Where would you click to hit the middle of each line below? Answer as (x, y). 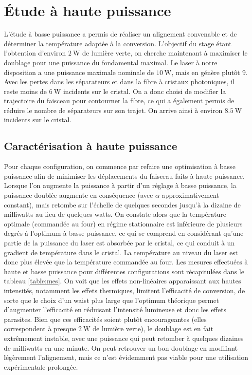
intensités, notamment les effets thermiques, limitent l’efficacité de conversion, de (125, 290)
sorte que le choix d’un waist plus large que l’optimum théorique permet (112, 300)
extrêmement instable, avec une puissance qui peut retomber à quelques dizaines (124, 338)
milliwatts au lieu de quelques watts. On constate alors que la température (115, 214)
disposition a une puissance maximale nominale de (79, 72)
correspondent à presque (40, 328)
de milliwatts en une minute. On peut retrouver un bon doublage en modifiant (121, 347)
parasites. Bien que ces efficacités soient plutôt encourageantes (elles (105, 319)
